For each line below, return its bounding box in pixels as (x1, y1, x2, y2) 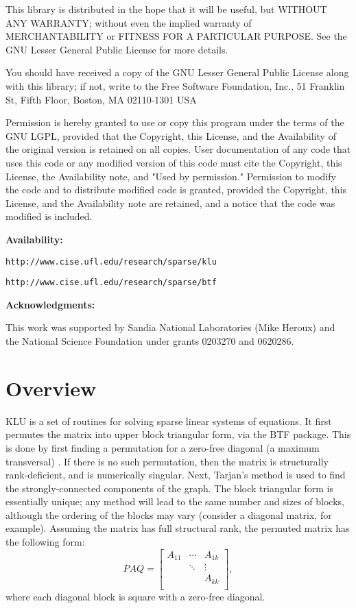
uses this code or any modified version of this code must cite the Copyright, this (5, 155, 342, 169)
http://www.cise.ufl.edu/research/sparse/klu (5, 256, 217, 267)
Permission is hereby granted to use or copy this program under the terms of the (5, 115, 344, 130)
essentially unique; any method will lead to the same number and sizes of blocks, (5, 494, 344, 509)
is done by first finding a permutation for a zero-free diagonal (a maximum (5, 440, 320, 454)
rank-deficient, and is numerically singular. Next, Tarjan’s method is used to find (5, 467, 346, 482)
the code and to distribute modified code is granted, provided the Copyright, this (5, 182, 347, 197)
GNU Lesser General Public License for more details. (5, 42, 228, 56)
